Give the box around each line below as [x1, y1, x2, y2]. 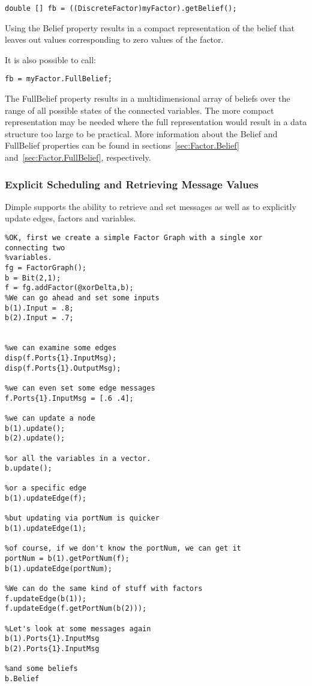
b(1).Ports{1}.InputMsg [5, 634, 100, 643]
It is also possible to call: [5, 53, 96, 66]
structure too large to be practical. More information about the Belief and [5, 127, 278, 140]
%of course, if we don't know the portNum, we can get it [5, 544, 241, 553]
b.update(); [5, 464, 52, 473]
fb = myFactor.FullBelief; [5, 75, 112, 84]
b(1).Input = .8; [5, 303, 74, 312]
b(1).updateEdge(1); [5, 524, 87, 533]
